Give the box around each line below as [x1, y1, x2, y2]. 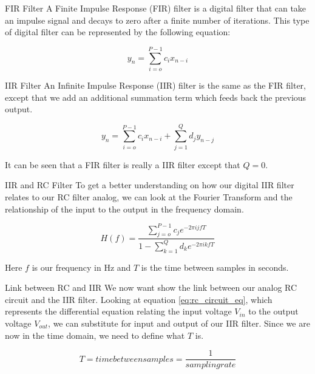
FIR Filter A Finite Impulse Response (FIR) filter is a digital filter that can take [5, 2, 307, 14]
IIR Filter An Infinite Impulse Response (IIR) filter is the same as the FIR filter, [5, 78, 306, 91]
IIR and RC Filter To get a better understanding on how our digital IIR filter [5, 178, 294, 191]
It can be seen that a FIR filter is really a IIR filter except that [5, 158, 240, 171]
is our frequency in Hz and [32, 260, 131, 273]
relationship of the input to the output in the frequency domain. [5, 202, 244, 215]
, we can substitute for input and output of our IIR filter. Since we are [48, 317, 310, 330]
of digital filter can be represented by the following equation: [5, 25, 231, 38]
